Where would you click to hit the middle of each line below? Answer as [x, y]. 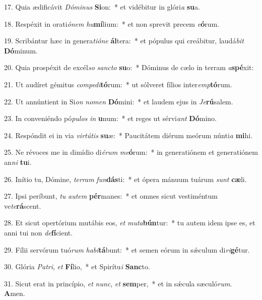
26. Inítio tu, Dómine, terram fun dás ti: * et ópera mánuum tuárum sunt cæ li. [125, 179]
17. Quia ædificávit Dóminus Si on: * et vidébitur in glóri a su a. [102, 7]
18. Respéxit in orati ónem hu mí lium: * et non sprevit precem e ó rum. [112, 23]
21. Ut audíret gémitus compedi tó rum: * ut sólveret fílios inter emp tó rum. [118, 84]
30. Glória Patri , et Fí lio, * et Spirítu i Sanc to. [77, 266]
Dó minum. [21, 50]
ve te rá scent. [23, 205]
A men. [15, 293]
